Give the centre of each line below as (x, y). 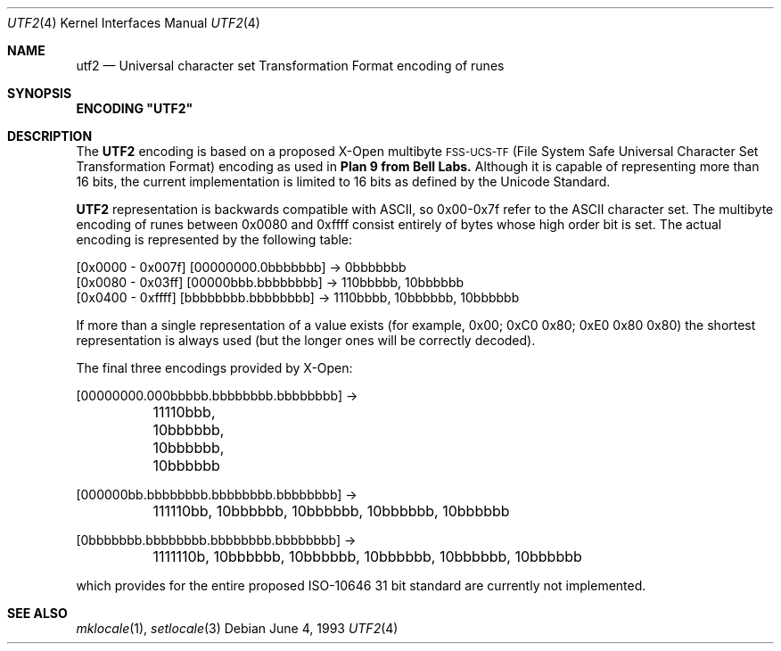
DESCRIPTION (50, 136)
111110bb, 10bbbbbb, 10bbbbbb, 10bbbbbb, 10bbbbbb (331, 511)
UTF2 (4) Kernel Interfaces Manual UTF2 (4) (134, 23)
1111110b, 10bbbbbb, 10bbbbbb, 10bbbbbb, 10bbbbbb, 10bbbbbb (367, 556)
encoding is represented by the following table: (214, 239)
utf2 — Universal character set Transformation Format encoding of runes (290, 66)
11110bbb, (184, 412)
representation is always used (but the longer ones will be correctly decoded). (306, 340)
